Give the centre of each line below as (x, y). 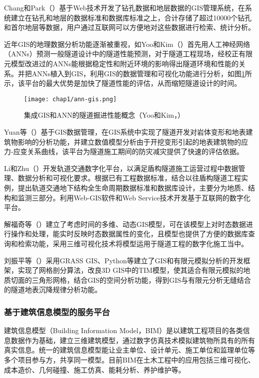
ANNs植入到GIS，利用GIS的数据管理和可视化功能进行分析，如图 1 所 (142, 73)
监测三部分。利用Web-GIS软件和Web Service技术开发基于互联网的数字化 (134, 197)
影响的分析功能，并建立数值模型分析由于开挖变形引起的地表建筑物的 (129, 141)
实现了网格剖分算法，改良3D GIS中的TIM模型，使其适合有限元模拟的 (130, 270)
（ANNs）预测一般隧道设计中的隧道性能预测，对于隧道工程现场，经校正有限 (129, 54)
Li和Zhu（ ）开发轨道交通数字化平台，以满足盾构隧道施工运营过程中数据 (121, 168)
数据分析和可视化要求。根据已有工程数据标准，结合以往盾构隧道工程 (129, 178)
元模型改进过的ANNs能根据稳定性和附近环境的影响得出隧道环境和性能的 (122, 63)
